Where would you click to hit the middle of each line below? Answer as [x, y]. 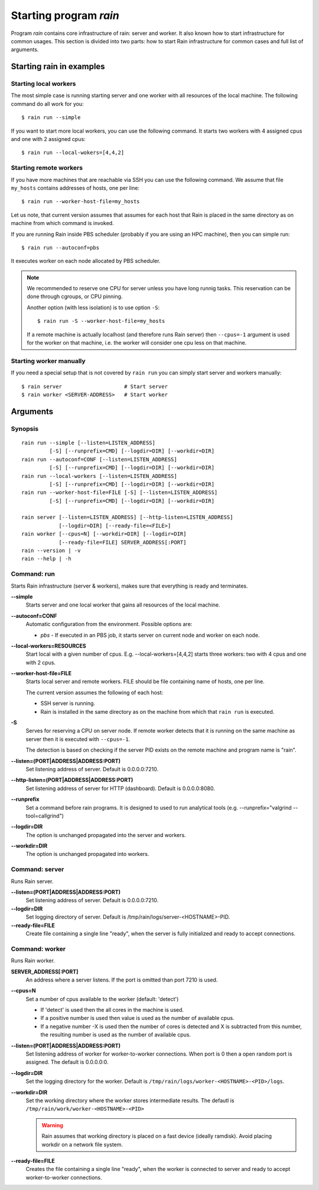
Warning [52, 1125]
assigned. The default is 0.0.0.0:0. [67, 1062]
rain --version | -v [51, 551]
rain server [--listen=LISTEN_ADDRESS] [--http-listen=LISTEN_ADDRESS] [127, 517]
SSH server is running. [68, 703]
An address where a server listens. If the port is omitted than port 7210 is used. [122, 980]
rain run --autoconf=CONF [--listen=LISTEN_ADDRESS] [99, 459]
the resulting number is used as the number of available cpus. [116, 1035]
